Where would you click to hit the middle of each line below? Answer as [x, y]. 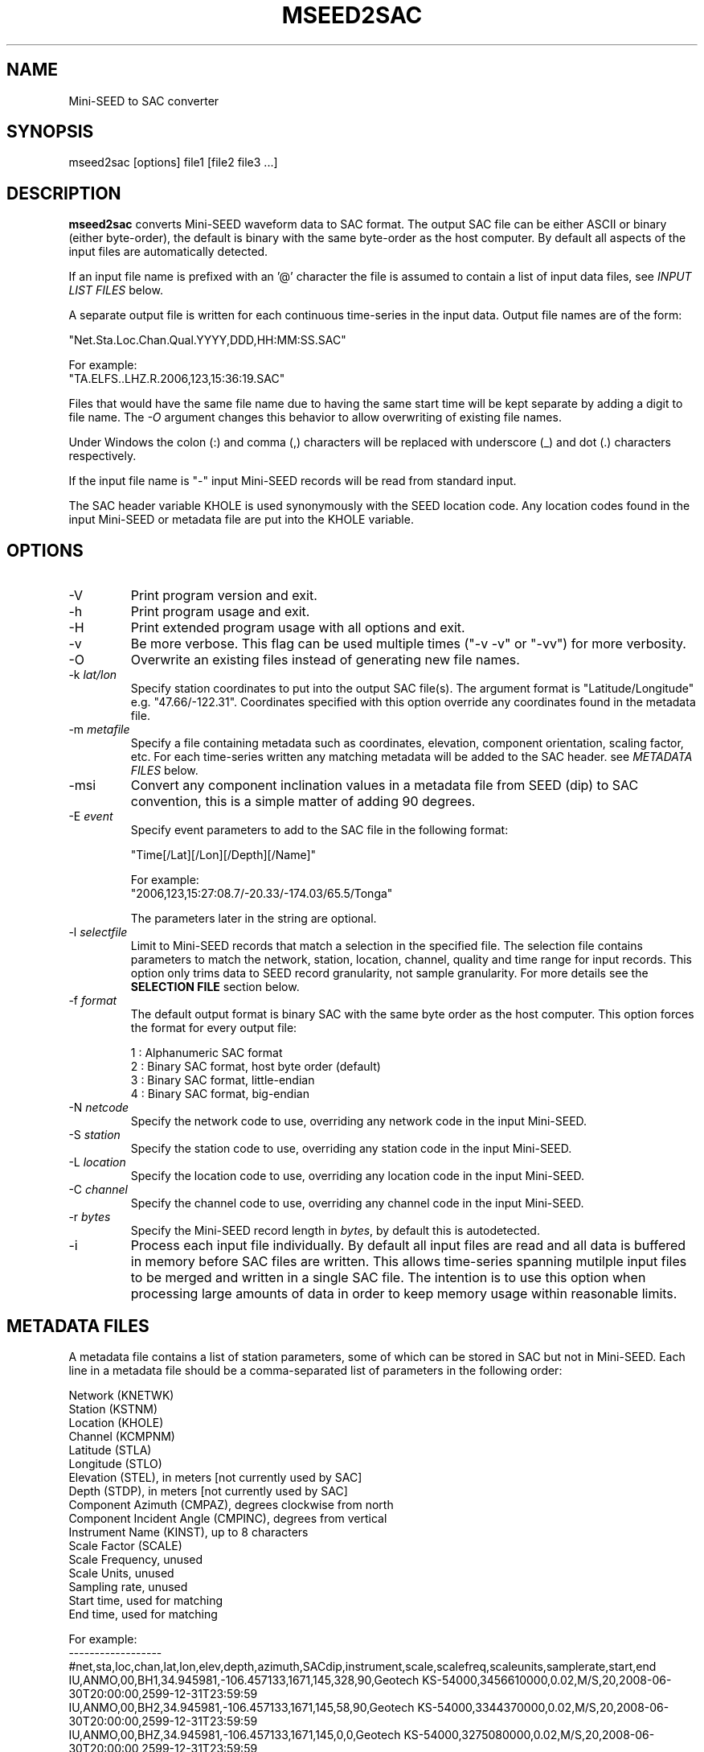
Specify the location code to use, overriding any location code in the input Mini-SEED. [357, 1176]
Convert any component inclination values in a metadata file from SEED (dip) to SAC [385, 786]
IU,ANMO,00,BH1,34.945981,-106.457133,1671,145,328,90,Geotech [244, 1680]
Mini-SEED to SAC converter [144, 101]
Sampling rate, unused [128, 1586]
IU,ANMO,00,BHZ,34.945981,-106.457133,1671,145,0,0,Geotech [235, 1734]
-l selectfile [98, 932]
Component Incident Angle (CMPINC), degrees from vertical [228, 1518]
